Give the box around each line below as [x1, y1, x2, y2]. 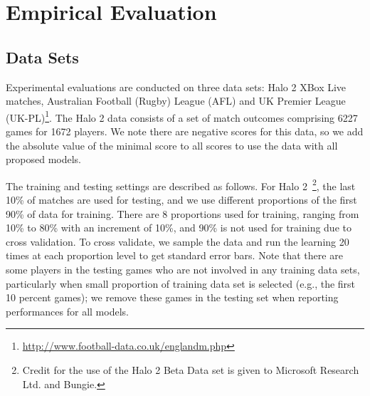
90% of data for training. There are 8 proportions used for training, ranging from [6, 206, 359, 221]
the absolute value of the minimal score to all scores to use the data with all [6, 137, 338, 152]
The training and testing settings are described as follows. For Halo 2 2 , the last [6, 176, 356, 193]
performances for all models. [6, 303, 129, 318]
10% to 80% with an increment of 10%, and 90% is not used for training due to [6, 220, 351, 235]
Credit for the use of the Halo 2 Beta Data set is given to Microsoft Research [22, 362, 359, 377]
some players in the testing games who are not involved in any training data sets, [6, 262, 360, 277]
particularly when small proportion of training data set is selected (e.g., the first [6, 276, 356, 291]
